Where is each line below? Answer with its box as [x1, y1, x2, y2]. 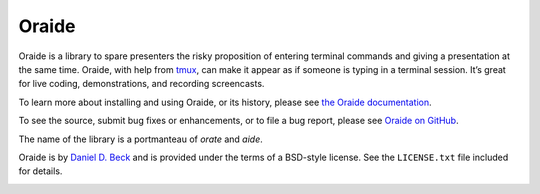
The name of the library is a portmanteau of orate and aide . [18, 133, 264, 145]
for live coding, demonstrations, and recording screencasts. [18, 78, 265, 90]
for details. [18, 165, 63, 177]
